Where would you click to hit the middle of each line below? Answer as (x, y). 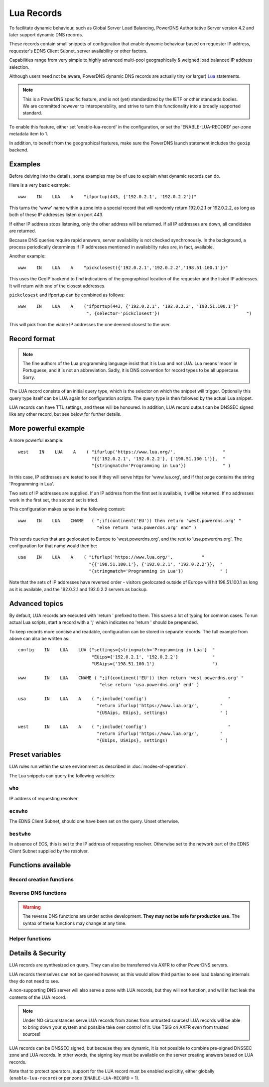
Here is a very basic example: (40, 185)
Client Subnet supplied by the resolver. (49, 851)
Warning (32, 907)
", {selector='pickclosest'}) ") (169, 313)
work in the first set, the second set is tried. (54, 500)
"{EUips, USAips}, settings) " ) (162, 740)
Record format (32, 339)
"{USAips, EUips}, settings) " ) (162, 713)
